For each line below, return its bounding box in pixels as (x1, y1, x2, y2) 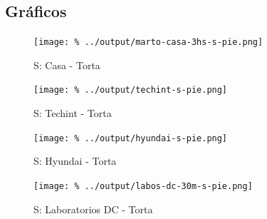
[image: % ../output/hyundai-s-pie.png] (33, 133, 228, 143)
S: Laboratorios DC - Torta (33, 201, 153, 216)
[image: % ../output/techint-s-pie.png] (33, 85, 228, 96)
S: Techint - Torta (33, 106, 112, 121)
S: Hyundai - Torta (33, 153, 117, 168)
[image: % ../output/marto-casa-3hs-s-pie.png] (33, 37, 263, 48)
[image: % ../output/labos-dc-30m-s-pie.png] (33, 180, 253, 191)
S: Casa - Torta (33, 57, 100, 72)
